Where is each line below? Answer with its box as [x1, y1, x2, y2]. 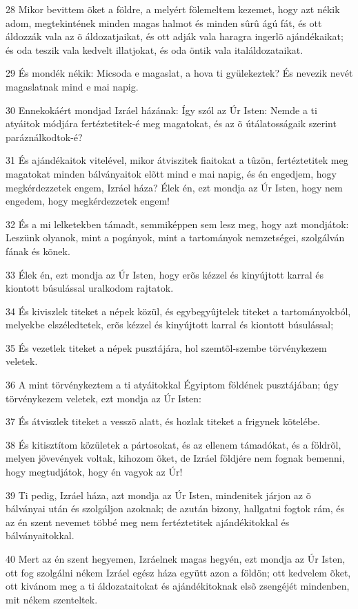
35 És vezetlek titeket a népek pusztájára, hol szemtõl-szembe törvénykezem [6, 340, 327, 355]
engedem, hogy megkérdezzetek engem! [6, 194, 170, 208]
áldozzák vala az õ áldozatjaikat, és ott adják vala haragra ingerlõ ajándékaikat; [6, 29, 344, 44]
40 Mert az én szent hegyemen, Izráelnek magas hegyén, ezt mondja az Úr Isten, [6, 552, 346, 565]
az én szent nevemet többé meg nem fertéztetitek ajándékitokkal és [6, 514, 290, 529]
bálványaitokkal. [6, 528, 74, 543]
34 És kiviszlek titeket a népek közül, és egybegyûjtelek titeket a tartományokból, [6, 303, 351, 318]
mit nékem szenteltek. [6, 592, 98, 606]
